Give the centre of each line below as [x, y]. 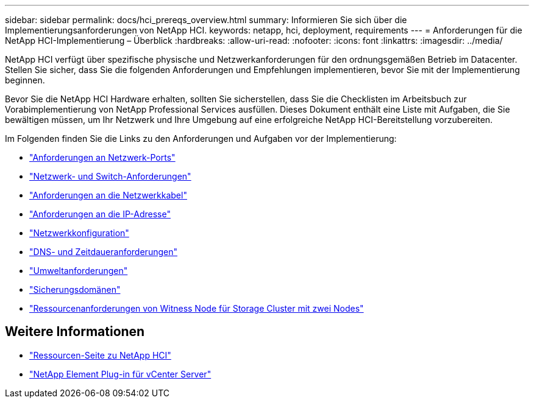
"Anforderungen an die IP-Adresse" [100, 214]
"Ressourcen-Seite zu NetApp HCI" [100, 355]
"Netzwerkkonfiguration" [79, 233]
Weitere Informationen [75, 332]
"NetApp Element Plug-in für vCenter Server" [120, 374]
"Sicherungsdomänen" [75, 289]
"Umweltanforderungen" [79, 271]
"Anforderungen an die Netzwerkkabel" [108, 195]
